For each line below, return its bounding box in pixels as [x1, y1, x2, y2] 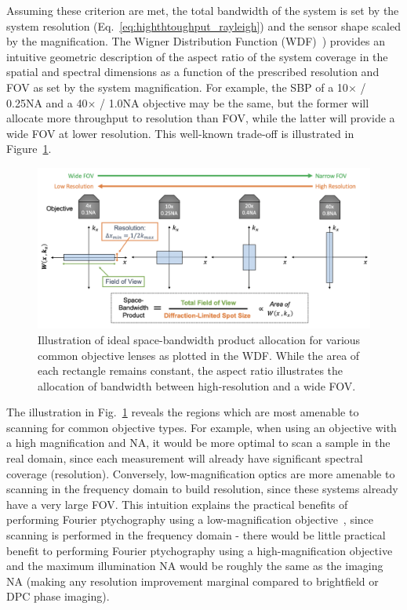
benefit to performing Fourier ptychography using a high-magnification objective [6, 542, 393, 558]
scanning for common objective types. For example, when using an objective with [6, 419, 397, 435]
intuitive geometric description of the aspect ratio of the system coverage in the [6, 48, 388, 64]
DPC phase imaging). [6, 588, 110, 605]
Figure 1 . [6, 140, 52, 157]
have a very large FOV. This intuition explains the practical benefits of [6, 496, 348, 512]
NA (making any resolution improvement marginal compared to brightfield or [6, 572, 379, 589]
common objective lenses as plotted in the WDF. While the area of [38, 347, 360, 363]
